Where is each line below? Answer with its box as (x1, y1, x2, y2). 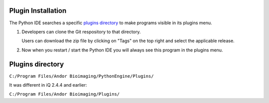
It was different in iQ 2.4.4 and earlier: (9, 82, 87, 88)
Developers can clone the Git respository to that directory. (21, 29, 141, 35)
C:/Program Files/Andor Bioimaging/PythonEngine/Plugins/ (9, 73, 154, 79)
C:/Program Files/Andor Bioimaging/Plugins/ (9, 92, 120, 97)
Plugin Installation (9, 6, 67, 15)
